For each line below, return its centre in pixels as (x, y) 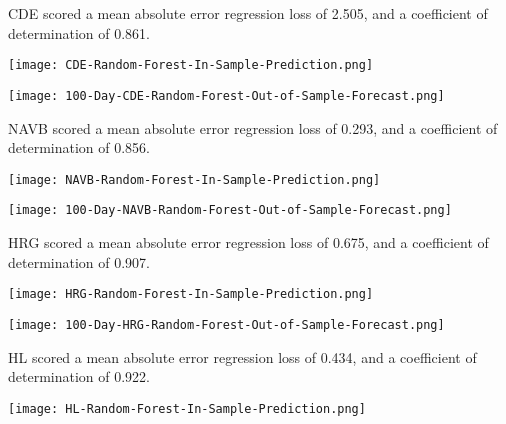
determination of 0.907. (79, 261)
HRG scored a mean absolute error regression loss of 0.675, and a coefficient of (248, 242)
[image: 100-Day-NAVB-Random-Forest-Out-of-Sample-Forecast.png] (230, 210)
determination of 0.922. (79, 376)
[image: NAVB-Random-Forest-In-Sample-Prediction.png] (194, 179)
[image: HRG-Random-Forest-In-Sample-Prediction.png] (191, 294)
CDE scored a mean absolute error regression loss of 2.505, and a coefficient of (248, 13)
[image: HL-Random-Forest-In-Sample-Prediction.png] (187, 408)
